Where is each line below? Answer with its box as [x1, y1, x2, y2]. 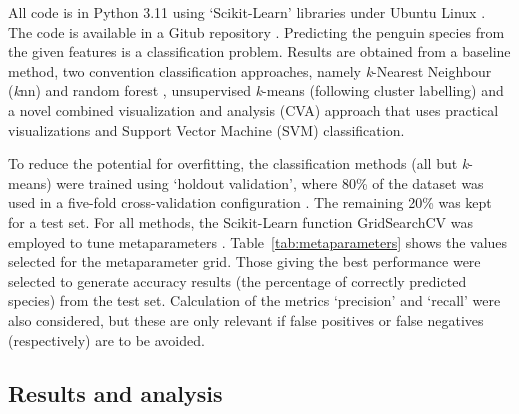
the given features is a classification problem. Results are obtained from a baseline [8, 41, 511, 62]
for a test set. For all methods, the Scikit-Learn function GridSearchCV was [8, 211, 473, 232]
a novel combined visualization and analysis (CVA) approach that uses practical [8, 99, 499, 120]
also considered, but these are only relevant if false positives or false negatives [8, 309, 484, 330]
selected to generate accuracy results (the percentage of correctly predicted [8, 270, 467, 291]
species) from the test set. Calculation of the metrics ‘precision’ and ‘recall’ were [8, 290, 501, 311]
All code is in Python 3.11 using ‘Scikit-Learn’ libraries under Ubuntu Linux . [8, 2, 486, 22]
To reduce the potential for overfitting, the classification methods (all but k [8, 153, 469, 174]
